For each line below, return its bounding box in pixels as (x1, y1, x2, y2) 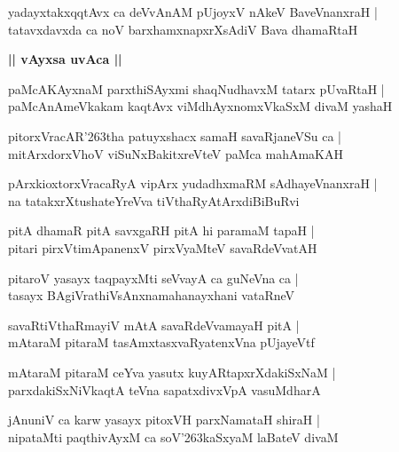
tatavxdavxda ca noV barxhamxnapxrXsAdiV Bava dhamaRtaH (8, 20, 358, 38)
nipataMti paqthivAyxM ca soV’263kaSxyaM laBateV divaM (8, 427, 339, 446)
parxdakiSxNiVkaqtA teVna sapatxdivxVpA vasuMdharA (8, 380, 321, 399)
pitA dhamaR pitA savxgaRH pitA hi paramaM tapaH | (8, 221, 315, 240)
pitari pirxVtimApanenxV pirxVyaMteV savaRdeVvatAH (8, 238, 317, 257)
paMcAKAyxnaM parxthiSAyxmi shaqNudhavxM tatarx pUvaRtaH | (8, 79, 385, 98)
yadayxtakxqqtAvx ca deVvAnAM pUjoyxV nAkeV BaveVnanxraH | (8, 3, 378, 20)
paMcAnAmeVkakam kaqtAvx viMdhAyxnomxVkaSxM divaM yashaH (8, 97, 393, 115)
